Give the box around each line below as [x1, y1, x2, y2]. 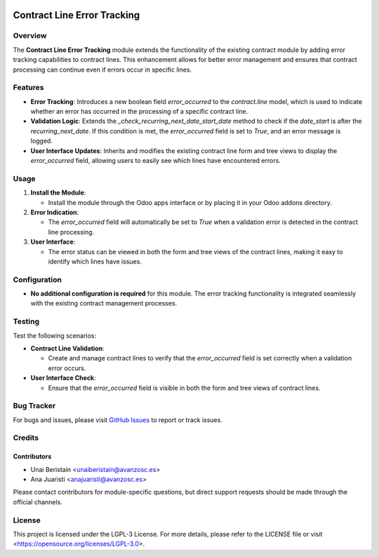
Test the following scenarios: [13, 331, 96, 340]
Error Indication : [30, 208, 79, 216]
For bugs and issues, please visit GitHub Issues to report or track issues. [13, 415, 222, 424]
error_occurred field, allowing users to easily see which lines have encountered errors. [30, 157, 281, 165]
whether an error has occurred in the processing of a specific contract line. [30, 107, 248, 116]
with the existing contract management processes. [30, 299, 178, 308]
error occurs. [48, 364, 86, 372]
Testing [13, 317, 40, 327]
